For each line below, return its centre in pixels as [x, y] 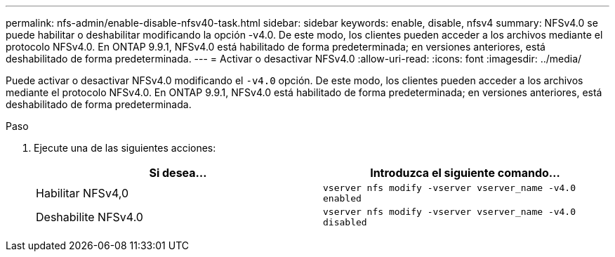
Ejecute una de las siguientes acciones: [125, 148]
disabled [345, 222]
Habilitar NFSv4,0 [82, 193]
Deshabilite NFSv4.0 [90, 217]
